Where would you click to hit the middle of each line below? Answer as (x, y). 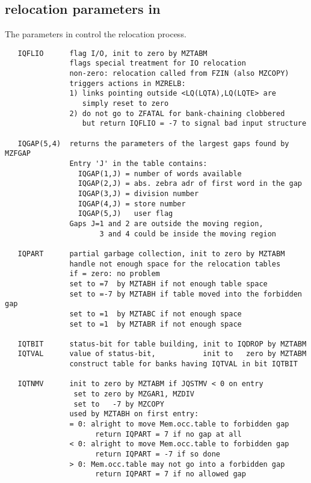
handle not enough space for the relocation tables (175, 264)
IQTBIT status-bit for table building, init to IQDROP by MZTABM (162, 344)
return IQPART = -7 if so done (158, 454)
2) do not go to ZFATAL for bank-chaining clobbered (177, 113)
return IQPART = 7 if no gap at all (168, 434)
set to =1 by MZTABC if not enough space (155, 314)
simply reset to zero (125, 104)
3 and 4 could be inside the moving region (188, 234)
